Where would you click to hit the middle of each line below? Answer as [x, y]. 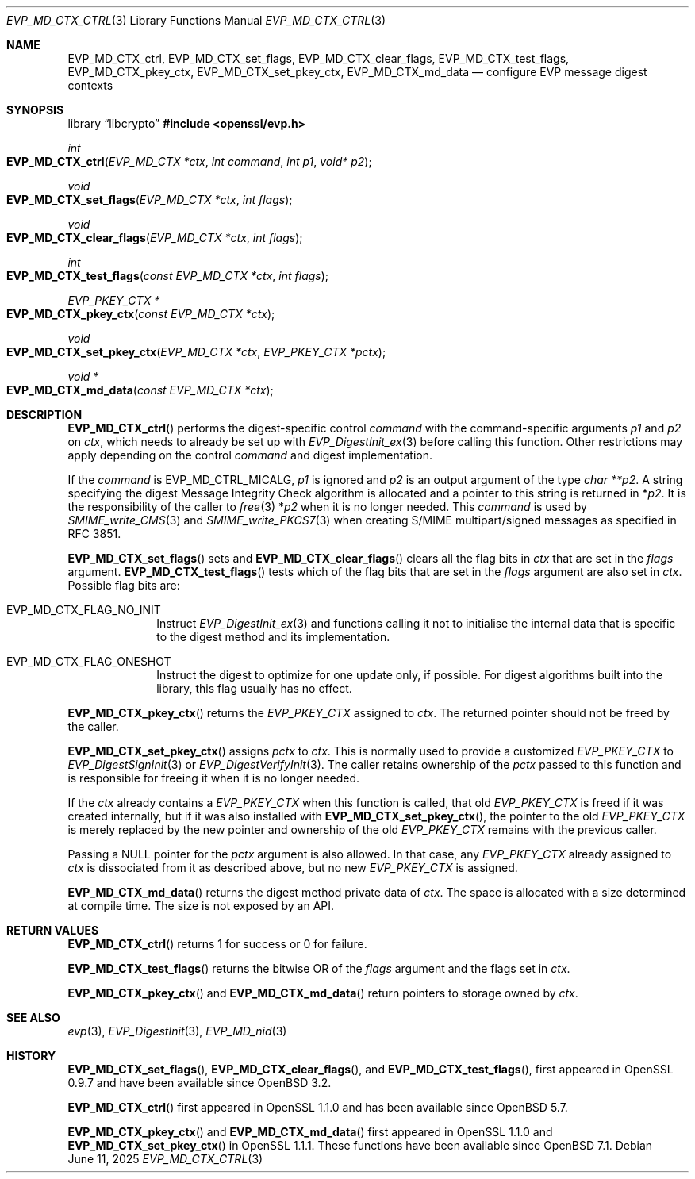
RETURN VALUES [53, 930]
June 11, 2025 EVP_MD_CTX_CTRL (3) [165, 1159]
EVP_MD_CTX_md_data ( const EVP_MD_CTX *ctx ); [140, 390]
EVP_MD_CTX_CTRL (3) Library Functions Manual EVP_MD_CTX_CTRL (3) [196, 20]
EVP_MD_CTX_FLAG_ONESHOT [89, 661]
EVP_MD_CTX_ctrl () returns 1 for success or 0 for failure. [217, 944]
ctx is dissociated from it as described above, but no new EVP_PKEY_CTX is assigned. [293, 868]
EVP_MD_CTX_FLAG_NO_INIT [84, 610]
